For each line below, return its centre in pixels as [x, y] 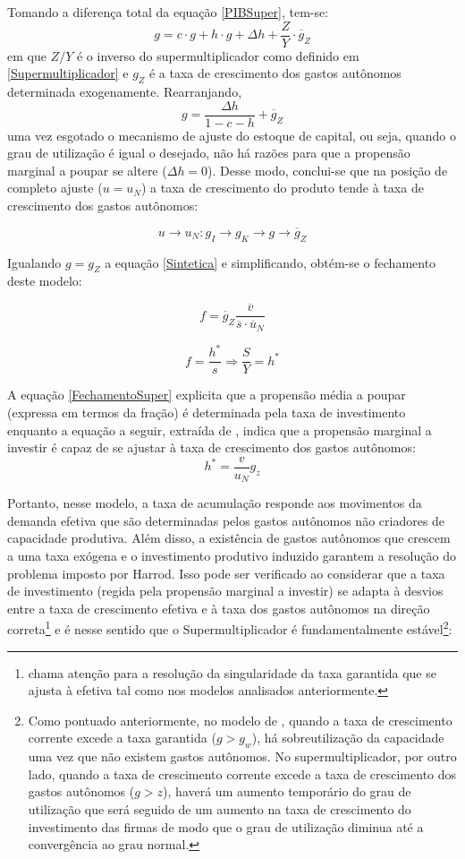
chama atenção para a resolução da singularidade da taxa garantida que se [232, 672]
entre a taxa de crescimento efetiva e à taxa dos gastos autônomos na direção [219, 608]
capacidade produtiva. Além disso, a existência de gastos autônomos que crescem [229, 538]
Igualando [34, 262]
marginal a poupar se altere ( [87, 170]
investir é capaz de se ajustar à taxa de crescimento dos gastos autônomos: [211, 447]
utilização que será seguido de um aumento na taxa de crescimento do [220, 809]
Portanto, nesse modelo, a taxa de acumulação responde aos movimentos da [215, 503]
